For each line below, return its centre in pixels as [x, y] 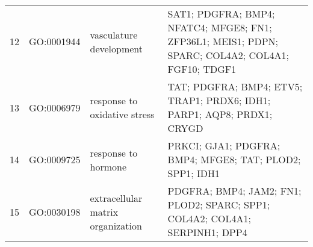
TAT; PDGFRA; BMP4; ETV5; [235, 86]
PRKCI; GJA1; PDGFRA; [224, 145]
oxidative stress [122, 114]
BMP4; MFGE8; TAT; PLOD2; [234, 159]
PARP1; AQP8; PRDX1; [220, 114]
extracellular [116, 198]
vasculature [114, 34]
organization [116, 225]
